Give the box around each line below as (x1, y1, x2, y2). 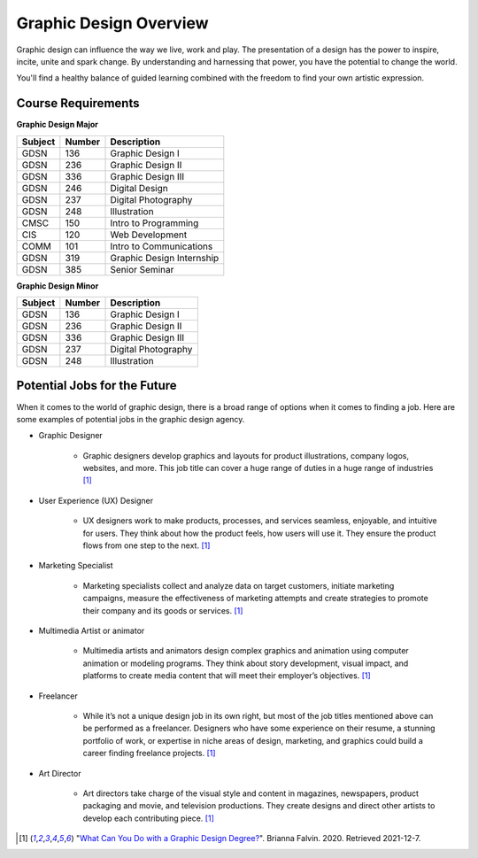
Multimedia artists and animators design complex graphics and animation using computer (82, 645, 409, 656)
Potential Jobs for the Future (16, 378, 177, 393)
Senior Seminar (110, 263, 174, 275)
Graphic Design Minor (16, 280, 99, 291)
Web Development (110, 228, 188, 241)
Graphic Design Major (16, 120, 99, 130)
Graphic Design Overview (16, 13, 209, 33)
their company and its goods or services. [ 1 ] (82, 605, 243, 615)
